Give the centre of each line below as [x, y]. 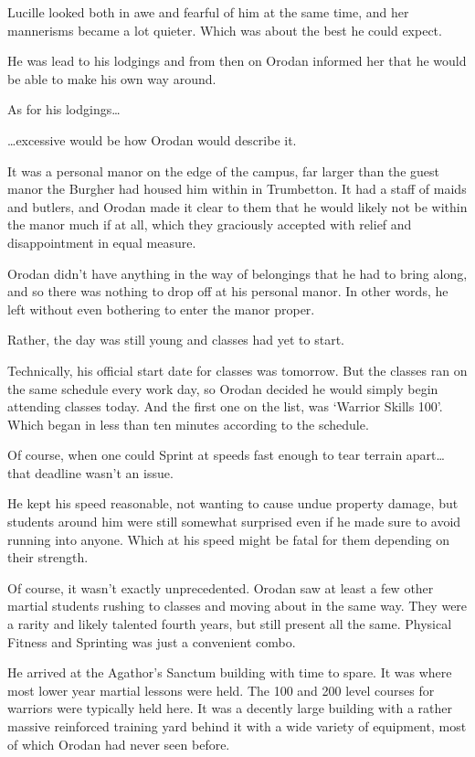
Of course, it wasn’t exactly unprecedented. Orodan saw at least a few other [221, 587]
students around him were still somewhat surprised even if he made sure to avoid [234, 522]
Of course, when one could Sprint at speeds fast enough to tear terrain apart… [226, 455]
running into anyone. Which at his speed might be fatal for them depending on [229, 539]
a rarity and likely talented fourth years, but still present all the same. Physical [230, 624]
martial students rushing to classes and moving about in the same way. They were [237, 606]
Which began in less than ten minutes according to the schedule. [188, 424]
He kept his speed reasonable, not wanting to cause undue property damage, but [233, 503]
